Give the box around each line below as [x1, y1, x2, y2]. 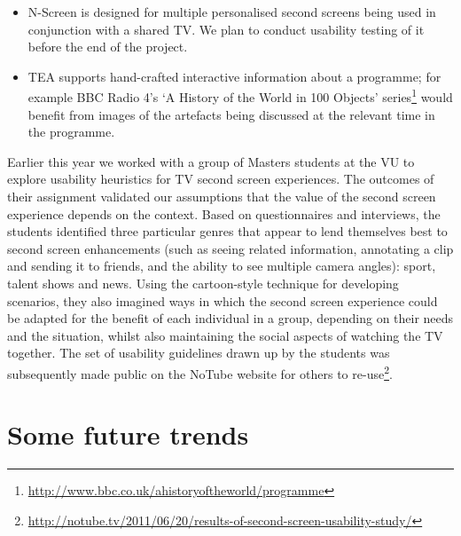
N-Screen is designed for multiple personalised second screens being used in [27, 3, 436, 20]
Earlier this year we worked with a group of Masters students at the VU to [7, 152, 415, 170]
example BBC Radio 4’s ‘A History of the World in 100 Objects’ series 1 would [27, 85, 453, 106]
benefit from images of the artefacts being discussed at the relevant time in [27, 105, 435, 123]
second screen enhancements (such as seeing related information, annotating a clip [7, 239, 454, 257]
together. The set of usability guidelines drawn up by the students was [7, 343, 390, 362]
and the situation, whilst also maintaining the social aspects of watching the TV [7, 326, 443, 344]
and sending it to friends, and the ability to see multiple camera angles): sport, [7, 256, 436, 275]
